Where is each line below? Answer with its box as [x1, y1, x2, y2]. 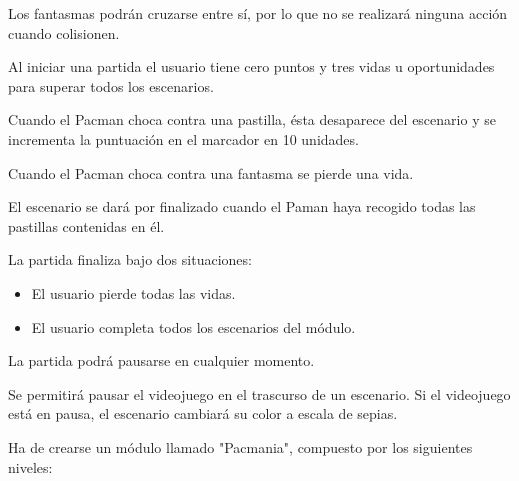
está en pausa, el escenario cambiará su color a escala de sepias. [8, 403, 398, 424]
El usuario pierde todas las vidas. [31, 282, 236, 303]
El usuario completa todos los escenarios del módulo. [31, 316, 356, 337]
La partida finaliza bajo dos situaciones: [8, 249, 252, 270]
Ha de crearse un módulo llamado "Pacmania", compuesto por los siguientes [8, 436, 473, 457]
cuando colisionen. [8, 22, 120, 43]
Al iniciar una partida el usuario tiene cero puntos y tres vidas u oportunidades [8, 56, 495, 77]
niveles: [8, 456, 53, 477]
